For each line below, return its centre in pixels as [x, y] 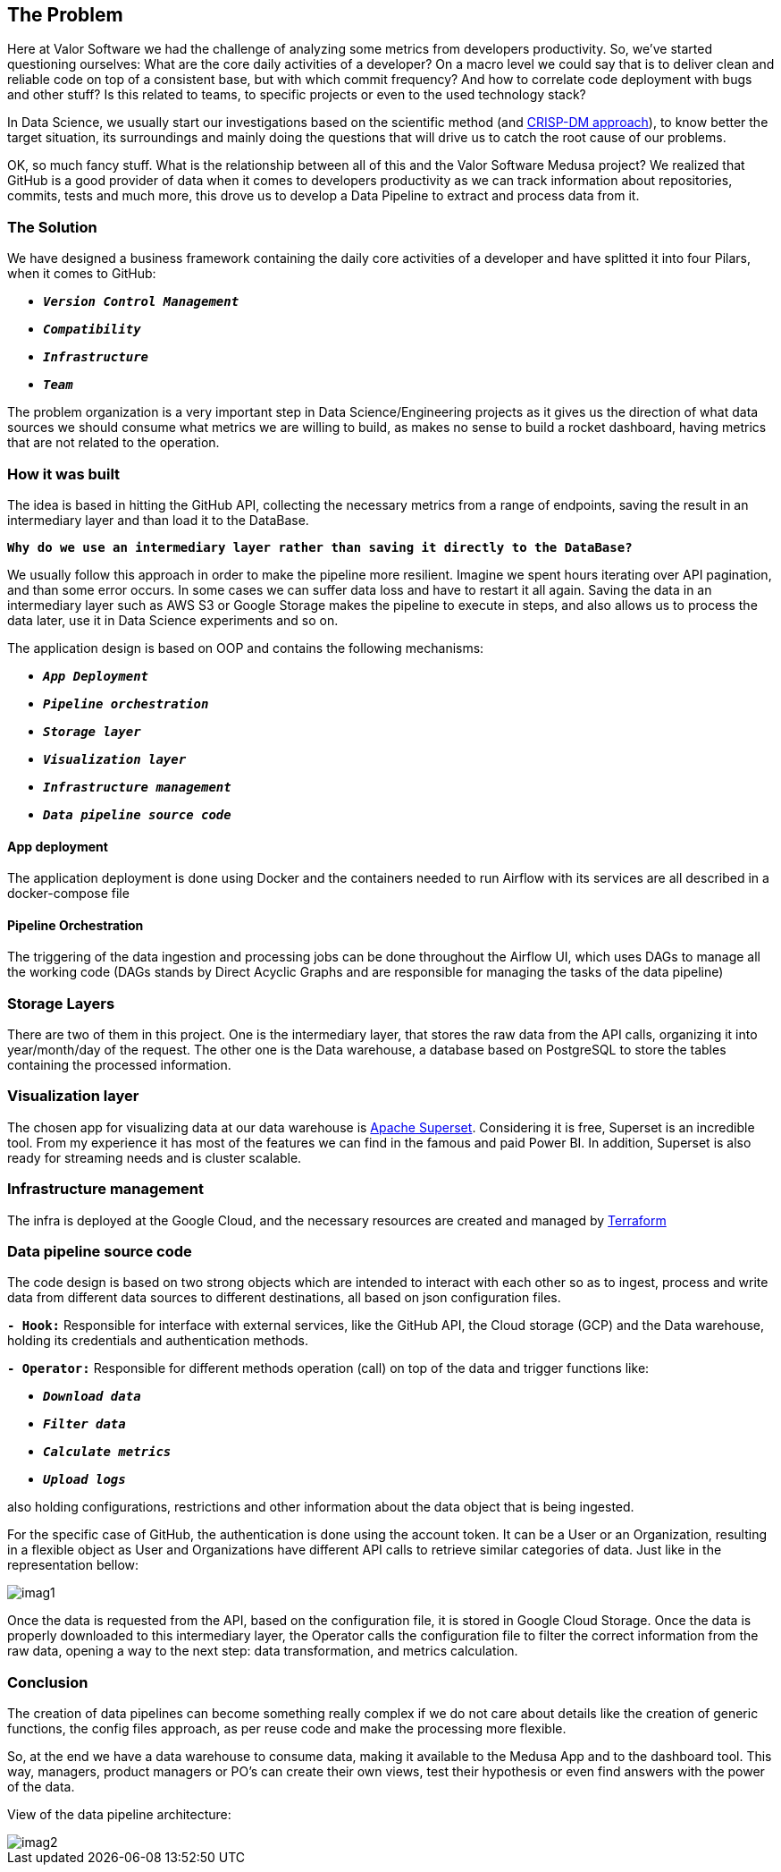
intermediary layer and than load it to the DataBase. [158, 520]
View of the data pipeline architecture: [119, 1815]
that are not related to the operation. [113, 443]
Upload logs [84, 1480]
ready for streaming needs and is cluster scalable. [155, 1157]
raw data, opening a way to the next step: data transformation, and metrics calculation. [263, 1651]
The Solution [52, 227]
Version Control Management [141, 302]
